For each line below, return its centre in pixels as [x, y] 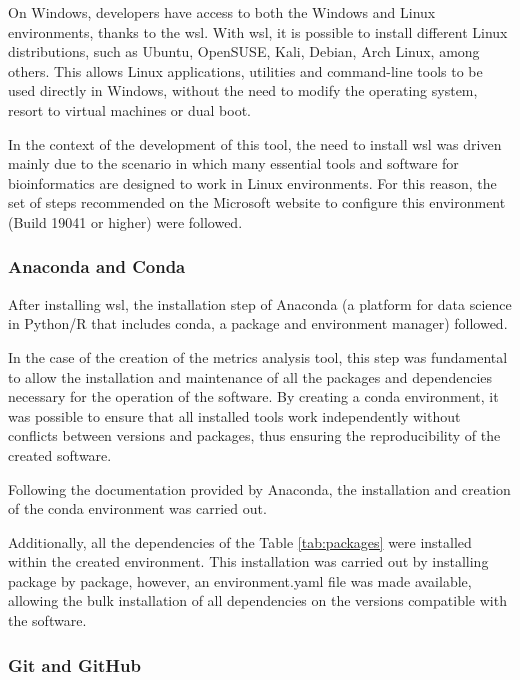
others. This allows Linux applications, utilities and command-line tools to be [245, 70]
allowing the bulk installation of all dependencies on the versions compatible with [257, 600]
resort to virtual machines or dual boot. [129, 109]
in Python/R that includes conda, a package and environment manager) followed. [258, 323]
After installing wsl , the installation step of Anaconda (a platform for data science [260, 303]
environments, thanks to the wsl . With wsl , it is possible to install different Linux [258, 31]
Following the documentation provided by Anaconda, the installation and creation [259, 488]
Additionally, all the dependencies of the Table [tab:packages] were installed [240, 541]
